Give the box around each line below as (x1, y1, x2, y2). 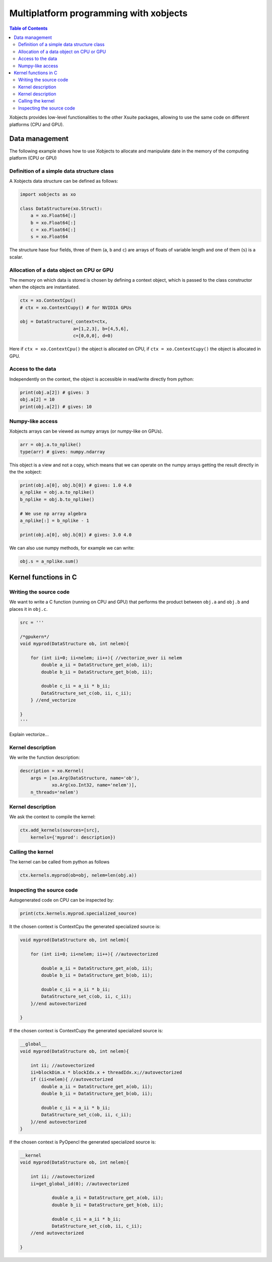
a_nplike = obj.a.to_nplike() (20, 490, 95, 495)
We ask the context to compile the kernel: (9, 814, 96, 820)
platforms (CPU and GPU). (9, 121, 64, 127)
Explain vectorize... (9, 731, 49, 738)
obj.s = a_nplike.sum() (20, 558, 79, 564)
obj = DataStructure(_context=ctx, (20, 319, 108, 325)
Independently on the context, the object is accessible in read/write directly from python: (9, 376, 194, 382)
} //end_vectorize (30, 697, 76, 703)
